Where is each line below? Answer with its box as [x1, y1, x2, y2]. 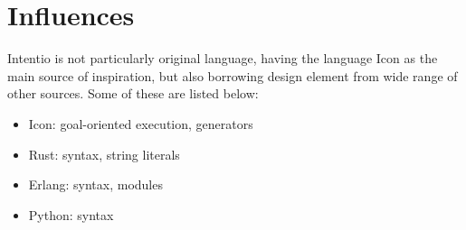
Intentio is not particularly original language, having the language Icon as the [7, 49, 438, 68]
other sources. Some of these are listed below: [7, 84, 259, 103]
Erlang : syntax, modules [28, 175, 163, 194]
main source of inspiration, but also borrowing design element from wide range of [7, 66, 458, 85]
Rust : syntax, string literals [28, 144, 180, 163]
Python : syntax [28, 205, 114, 224]
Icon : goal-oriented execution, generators [28, 114, 253, 133]
